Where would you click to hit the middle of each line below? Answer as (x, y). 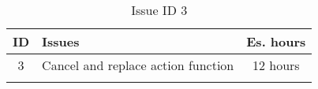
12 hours (276, 65)
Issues (61, 41)
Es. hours (276, 41)
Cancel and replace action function (138, 65)
